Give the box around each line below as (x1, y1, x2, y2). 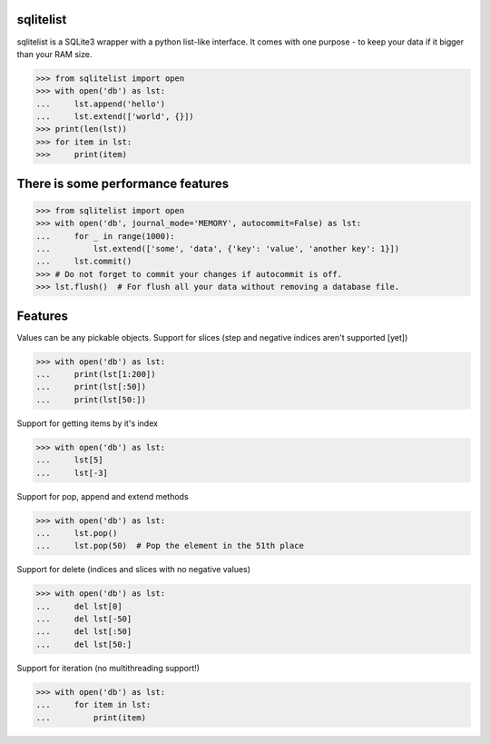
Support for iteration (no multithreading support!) (16, 662, 200, 673)
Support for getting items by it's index (16, 418, 159, 429)
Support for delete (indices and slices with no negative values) (16, 564, 251, 575)
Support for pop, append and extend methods (16, 491, 190, 501)
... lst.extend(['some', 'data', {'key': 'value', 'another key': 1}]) (35, 243, 400, 253)
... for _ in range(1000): (35, 231, 176, 241)
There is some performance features (16, 175, 230, 191)
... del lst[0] (35, 600, 122, 611)
